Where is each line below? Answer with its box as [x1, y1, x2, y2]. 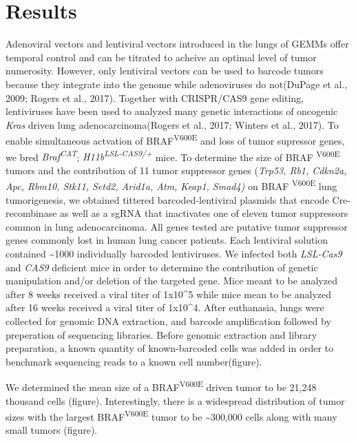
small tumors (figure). [6, 423, 98, 437]
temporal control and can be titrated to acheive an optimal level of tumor [6, 50, 317, 64]
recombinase [6, 206, 57, 220]
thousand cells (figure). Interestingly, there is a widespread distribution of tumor [6, 393, 345, 408]
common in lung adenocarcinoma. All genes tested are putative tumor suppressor [6, 219, 348, 233]
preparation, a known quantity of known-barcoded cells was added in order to [6, 341, 333, 355]
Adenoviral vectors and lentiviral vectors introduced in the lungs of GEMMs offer [6, 36, 349, 51]
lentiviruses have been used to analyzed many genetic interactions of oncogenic [6, 104, 338, 118]
